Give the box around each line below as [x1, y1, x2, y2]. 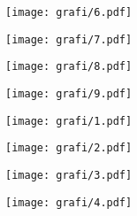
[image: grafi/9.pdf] [5, 87, 133, 100]
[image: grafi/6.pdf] [5, 6, 133, 19]
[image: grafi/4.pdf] [5, 196, 133, 209]
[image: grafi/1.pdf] [5, 114, 133, 127]
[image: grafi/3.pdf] [5, 168, 133, 181]
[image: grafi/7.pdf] [5, 33, 133, 46]
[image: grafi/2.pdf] [5, 142, 133, 155]
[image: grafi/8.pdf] [5, 60, 133, 73]
